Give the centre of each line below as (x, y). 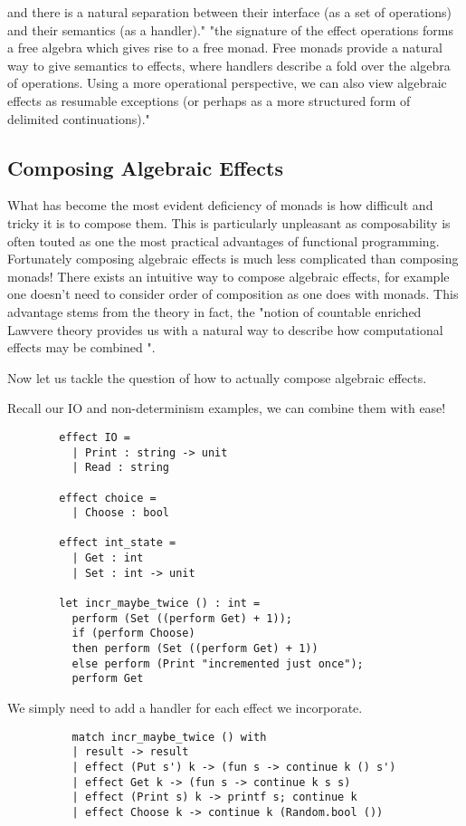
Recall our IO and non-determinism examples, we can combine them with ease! (227, 408)
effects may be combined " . (81, 347)
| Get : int (108, 558)
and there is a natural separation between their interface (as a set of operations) (229, 12)
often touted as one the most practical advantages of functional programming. (223, 240)
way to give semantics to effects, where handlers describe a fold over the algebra (229, 65)
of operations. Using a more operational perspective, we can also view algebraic (227, 83)
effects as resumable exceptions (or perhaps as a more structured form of (209, 100)
